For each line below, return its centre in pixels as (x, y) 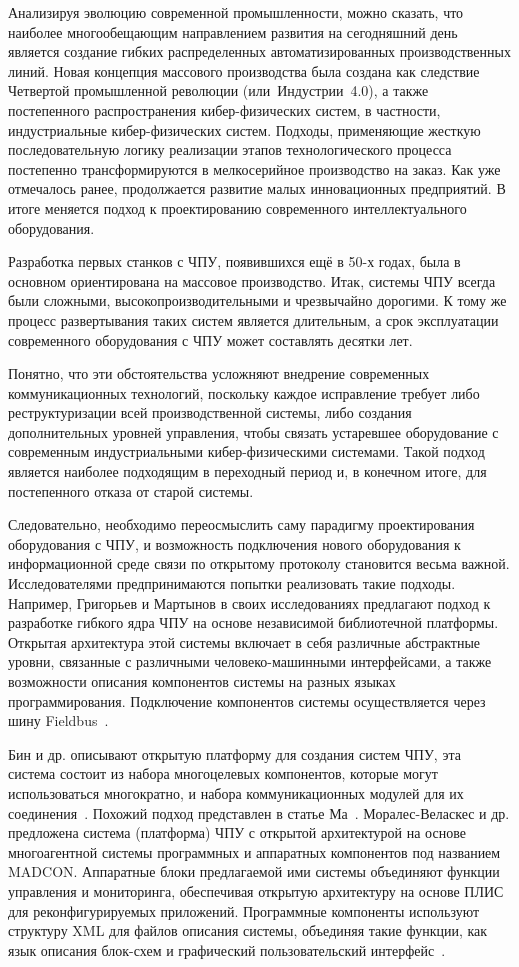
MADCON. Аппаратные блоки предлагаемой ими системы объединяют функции (254, 871)
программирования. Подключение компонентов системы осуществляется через (247, 700)
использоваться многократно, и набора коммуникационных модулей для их (236, 792)
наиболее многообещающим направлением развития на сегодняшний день (233, 31)
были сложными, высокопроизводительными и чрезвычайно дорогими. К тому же (257, 300)
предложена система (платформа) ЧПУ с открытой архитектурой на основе (237, 832)
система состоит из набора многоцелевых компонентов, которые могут (223, 773)
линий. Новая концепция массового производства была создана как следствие (244, 70)
